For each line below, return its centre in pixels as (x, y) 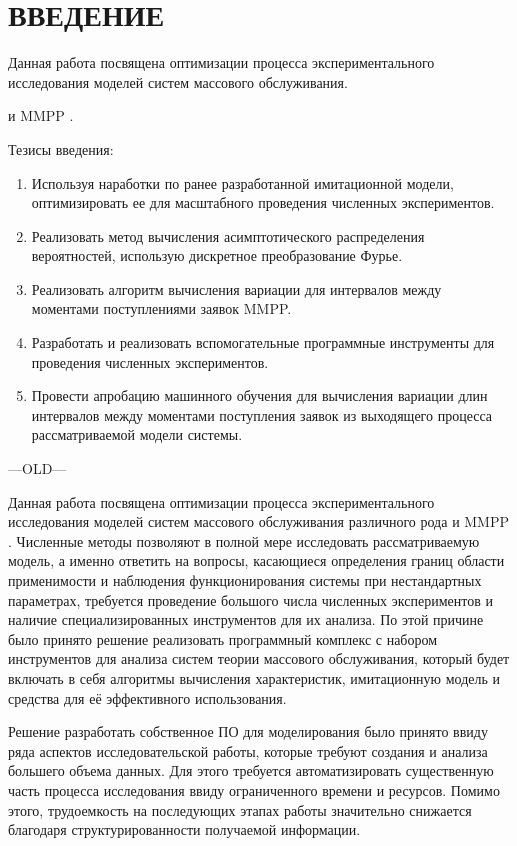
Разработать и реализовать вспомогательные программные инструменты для (263, 342)
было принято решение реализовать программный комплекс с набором (223, 638)
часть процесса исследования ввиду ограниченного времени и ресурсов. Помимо (254, 789)
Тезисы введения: (61, 148)
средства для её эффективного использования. (147, 697)
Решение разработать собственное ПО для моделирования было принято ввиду (248, 731)
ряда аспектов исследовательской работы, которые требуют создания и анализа (248, 750)
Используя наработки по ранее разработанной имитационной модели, (242, 182)
